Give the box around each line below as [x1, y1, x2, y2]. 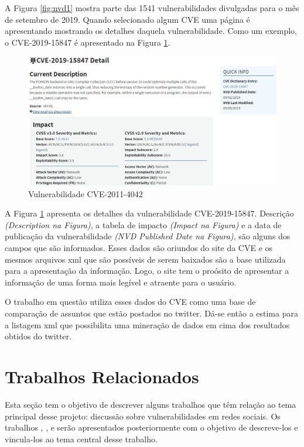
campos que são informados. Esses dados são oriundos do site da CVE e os [5, 242, 273, 254]
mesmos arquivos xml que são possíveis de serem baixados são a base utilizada [5, 253, 286, 265]
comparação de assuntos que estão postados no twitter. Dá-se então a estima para [5, 307, 298, 319]
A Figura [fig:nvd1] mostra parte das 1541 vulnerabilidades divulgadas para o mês [5, 2, 299, 13]
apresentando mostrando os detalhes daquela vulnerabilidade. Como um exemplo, [5, 25, 297, 37]
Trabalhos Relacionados [5, 364, 199, 388]
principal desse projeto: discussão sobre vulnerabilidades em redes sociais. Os [5, 410, 281, 422]
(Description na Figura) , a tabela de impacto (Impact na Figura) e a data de [5, 218, 282, 231]
